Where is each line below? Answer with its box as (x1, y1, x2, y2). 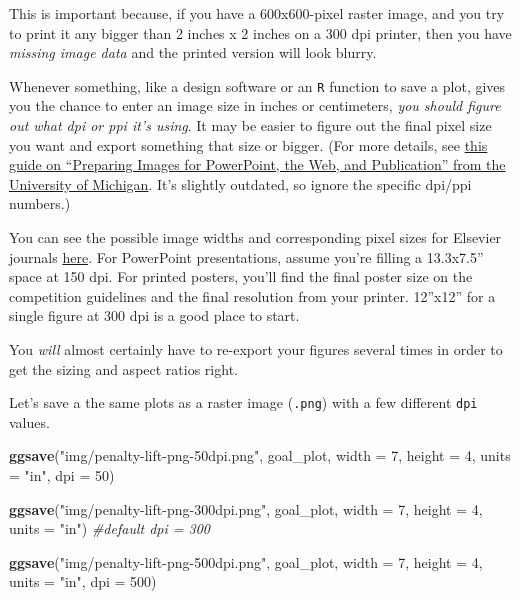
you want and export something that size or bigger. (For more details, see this (9, 134, 488, 155)
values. (9, 411, 50, 432)
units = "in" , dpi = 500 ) (9, 571, 157, 592)
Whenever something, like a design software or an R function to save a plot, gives (9, 75, 506, 96)
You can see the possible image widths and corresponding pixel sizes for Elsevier (9, 227, 502, 247)
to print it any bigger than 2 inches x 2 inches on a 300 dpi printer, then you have (9, 22, 512, 43)
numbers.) (9, 193, 71, 214)
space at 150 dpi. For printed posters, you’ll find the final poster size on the (9, 266, 473, 287)
